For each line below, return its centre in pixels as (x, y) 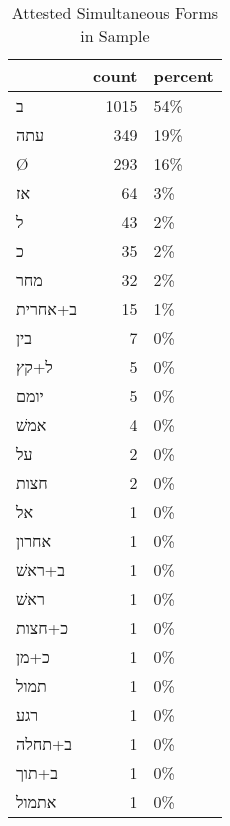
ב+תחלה (44, 743)
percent (183, 75)
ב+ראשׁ (40, 569)
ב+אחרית (47, 308)
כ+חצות (42, 627)
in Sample (115, 35)
